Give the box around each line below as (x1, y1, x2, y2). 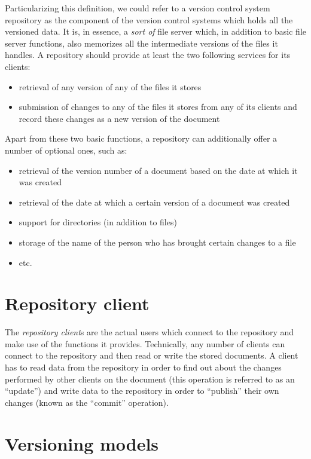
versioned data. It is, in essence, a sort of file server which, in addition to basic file (5, 25, 307, 38)
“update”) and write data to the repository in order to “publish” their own (5, 384, 279, 397)
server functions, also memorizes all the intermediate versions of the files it (5, 36, 278, 49)
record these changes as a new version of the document (19, 112, 220, 124)
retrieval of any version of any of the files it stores (19, 80, 202, 93)
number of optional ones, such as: (5, 143, 127, 156)
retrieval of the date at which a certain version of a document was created (19, 195, 290, 208)
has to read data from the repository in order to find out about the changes (5, 361, 282, 373)
